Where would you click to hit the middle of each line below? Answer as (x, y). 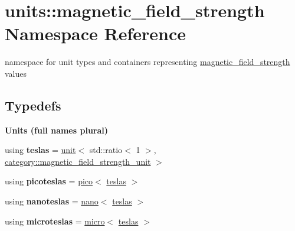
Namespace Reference (95, 33)
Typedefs (33, 105)
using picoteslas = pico (49, 181)
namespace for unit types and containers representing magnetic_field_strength (147, 62)
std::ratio (106, 150)
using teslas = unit (40, 150)
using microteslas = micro (55, 221)
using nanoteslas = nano (52, 201)
